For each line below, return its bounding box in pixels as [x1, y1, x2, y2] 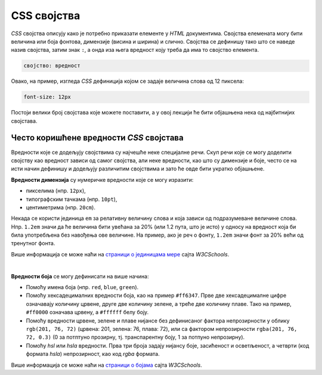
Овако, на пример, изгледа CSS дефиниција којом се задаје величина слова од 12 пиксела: [11, 78, 244, 85]
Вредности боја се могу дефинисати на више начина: [11, 272, 149, 280]
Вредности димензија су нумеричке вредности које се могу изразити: [11, 176, 194, 183]
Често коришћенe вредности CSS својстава [11, 133, 184, 143]
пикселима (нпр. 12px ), [26, 187, 86, 194]
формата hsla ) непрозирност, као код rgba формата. [26, 351, 160, 358]
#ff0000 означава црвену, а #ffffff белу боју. [26, 309, 149, 316]
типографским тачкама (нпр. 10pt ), [26, 196, 117, 203]
